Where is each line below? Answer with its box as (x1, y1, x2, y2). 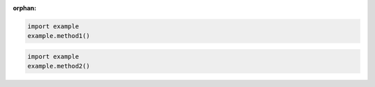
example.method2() (27, 62, 90, 70)
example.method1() (27, 32, 90, 40)
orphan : (12, 4, 37, 12)
